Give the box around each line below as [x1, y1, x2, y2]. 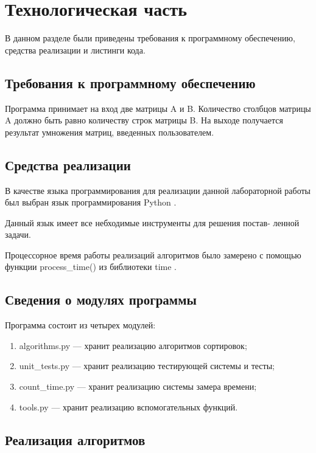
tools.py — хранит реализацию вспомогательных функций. [19, 400, 238, 413]
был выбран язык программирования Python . [5, 196, 177, 209]
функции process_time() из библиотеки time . [5, 260, 177, 273]
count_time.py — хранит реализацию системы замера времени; [19, 380, 257, 393]
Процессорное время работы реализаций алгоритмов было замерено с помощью [5, 248, 301, 261]
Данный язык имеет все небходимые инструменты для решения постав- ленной [5, 216, 300, 229]
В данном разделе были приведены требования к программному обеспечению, [5, 32, 295, 44]
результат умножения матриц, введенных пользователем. [5, 125, 214, 138]
